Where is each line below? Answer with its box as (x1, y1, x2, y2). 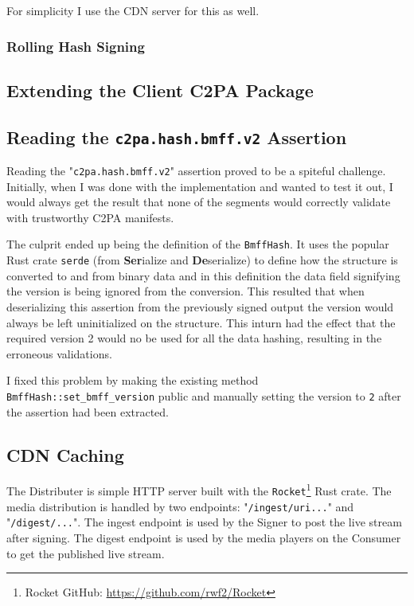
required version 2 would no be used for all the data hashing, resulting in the (6, 330, 382, 346)
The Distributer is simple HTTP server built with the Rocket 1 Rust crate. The (6, 480, 392, 499)
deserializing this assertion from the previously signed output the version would (6, 298, 394, 315)
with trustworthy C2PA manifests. (6, 209, 174, 225)
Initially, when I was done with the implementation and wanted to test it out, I (6, 178, 393, 194)
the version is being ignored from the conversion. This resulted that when (6, 283, 365, 299)
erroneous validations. (6, 345, 112, 362)
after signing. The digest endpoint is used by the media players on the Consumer (6, 529, 401, 545)
